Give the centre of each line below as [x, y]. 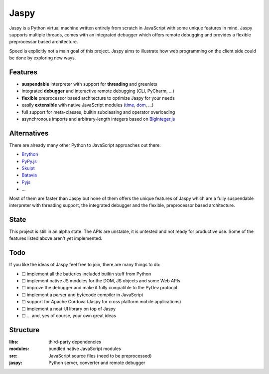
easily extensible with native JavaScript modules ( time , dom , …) [88, 105]
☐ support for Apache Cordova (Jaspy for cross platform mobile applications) [101, 302]
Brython [30, 154]
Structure [24, 330]
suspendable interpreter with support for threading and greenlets [89, 84]
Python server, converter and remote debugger [97, 363]
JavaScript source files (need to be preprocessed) [100, 356]
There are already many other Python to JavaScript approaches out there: [85, 145]
